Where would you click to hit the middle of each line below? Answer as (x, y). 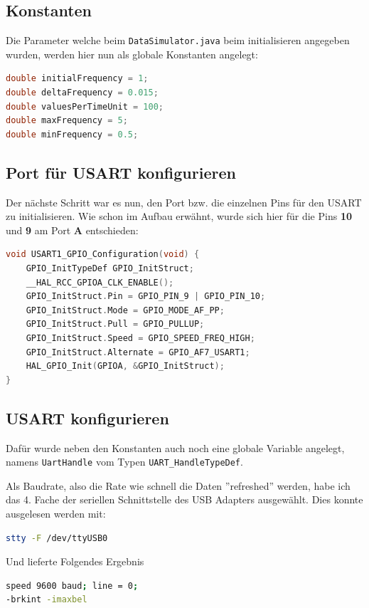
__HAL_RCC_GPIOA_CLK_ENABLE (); (100, 282)
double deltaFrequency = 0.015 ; (82, 93)
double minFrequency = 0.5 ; (72, 134)
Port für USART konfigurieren (121, 172)
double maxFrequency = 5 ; (67, 121)
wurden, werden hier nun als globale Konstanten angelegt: (132, 54)
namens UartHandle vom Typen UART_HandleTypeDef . (124, 462)
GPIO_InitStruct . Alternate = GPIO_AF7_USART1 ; (138, 352)
